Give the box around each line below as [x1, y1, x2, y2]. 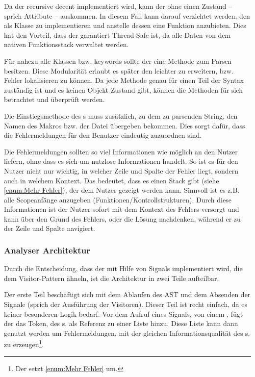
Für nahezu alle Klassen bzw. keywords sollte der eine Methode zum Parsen [4, 55, 232, 66]
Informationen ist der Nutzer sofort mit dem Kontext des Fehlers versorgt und [4, 204, 239, 214]
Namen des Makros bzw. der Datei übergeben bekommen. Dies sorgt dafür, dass [4, 120, 245, 130]
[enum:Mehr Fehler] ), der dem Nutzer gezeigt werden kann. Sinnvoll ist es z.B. [4, 185, 240, 195]
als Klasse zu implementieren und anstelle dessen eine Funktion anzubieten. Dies [4, 20, 246, 30]
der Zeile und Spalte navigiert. [4, 223, 95, 233]
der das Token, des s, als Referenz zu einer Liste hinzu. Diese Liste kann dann [4, 318, 238, 328]
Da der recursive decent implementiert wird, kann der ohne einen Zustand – [4, 1, 232, 11]
